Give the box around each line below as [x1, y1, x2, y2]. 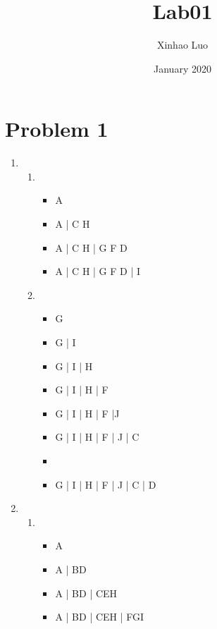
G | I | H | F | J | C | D [55, 477, 156, 491]
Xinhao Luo [156, 37, 209, 52]
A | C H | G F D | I [55, 264, 141, 279]
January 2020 [154, 61, 211, 75]
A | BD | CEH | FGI [55, 609, 144, 624]
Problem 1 [5, 114, 108, 143]
